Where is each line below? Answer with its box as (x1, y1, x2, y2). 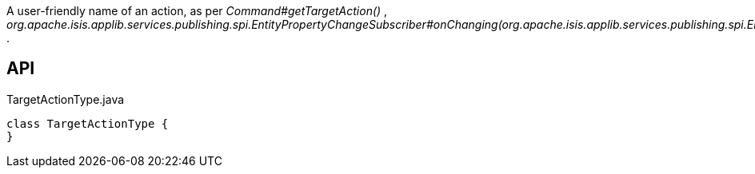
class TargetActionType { (6, 117, 169, 130)
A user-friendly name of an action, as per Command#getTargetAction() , (6, 4, 388, 18)
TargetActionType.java (6, 92, 125, 106)
